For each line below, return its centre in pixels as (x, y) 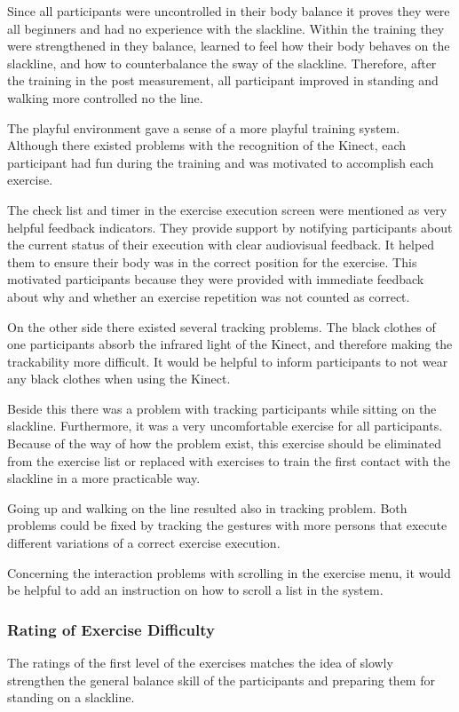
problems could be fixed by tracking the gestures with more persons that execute (227, 525)
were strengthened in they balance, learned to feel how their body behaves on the (229, 46)
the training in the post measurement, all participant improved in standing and (223, 80)
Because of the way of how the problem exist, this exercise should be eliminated (225, 443)
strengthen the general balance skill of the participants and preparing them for (221, 680)
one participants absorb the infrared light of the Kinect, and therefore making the (230, 344)
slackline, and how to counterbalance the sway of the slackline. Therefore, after (222, 63)
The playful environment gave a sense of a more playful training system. (204, 127)
